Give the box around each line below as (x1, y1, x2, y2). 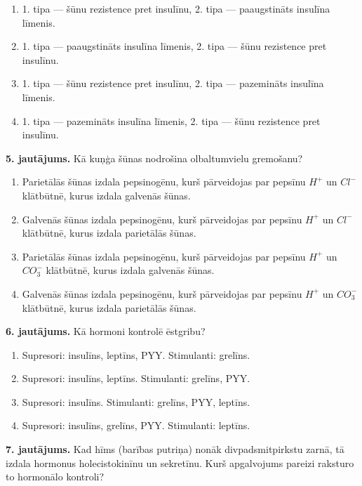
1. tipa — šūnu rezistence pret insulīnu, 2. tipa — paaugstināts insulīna (22, 1, 330, 15)
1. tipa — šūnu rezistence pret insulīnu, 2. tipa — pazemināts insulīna (22, 76, 324, 91)
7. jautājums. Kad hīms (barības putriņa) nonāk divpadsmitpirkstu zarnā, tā (6, 442, 344, 457)
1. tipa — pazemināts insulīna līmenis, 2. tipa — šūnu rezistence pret (22, 113, 321, 128)
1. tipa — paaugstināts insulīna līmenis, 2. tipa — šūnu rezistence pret (22, 39, 327, 53)
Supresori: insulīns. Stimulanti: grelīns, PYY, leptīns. (22, 394, 250, 409)
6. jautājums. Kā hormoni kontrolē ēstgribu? (6, 324, 206, 339)
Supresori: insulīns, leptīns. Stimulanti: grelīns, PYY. (22, 371, 250, 386)
